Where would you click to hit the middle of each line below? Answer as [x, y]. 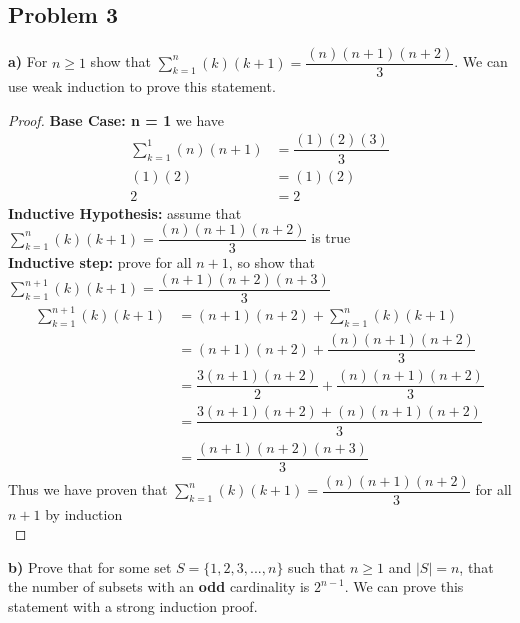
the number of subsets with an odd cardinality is [159, 586]
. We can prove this [404, 586]
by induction [84, 513]
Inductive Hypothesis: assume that [125, 212]
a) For [28, 61]
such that [317, 566]
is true [331, 237]
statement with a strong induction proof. [133, 606]
